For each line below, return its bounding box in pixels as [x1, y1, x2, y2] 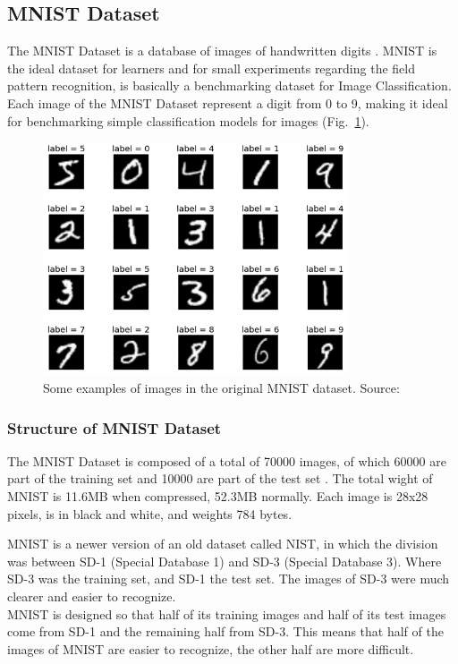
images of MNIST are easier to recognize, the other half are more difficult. [7, 639, 414, 658]
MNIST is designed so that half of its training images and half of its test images [7, 604, 446, 623]
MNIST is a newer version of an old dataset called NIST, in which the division [7, 534, 438, 553]
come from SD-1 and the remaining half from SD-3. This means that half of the [7, 622, 444, 641]
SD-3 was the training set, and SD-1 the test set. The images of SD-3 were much [7, 569, 450, 588]
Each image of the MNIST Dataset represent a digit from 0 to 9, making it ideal [7, 93, 448, 112]
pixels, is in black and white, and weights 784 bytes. [7, 504, 293, 523]
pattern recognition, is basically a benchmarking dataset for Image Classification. [7, 76, 452, 95]
